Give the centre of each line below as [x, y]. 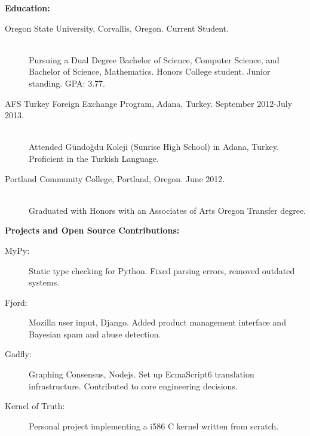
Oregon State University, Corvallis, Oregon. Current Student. [117, 28]
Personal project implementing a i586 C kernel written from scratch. [154, 426]
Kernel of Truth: [35, 406]
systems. [44, 282]
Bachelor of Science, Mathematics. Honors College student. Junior [150, 71]
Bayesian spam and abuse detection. [95, 334]
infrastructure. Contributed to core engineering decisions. [133, 386]
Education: [27, 8]
